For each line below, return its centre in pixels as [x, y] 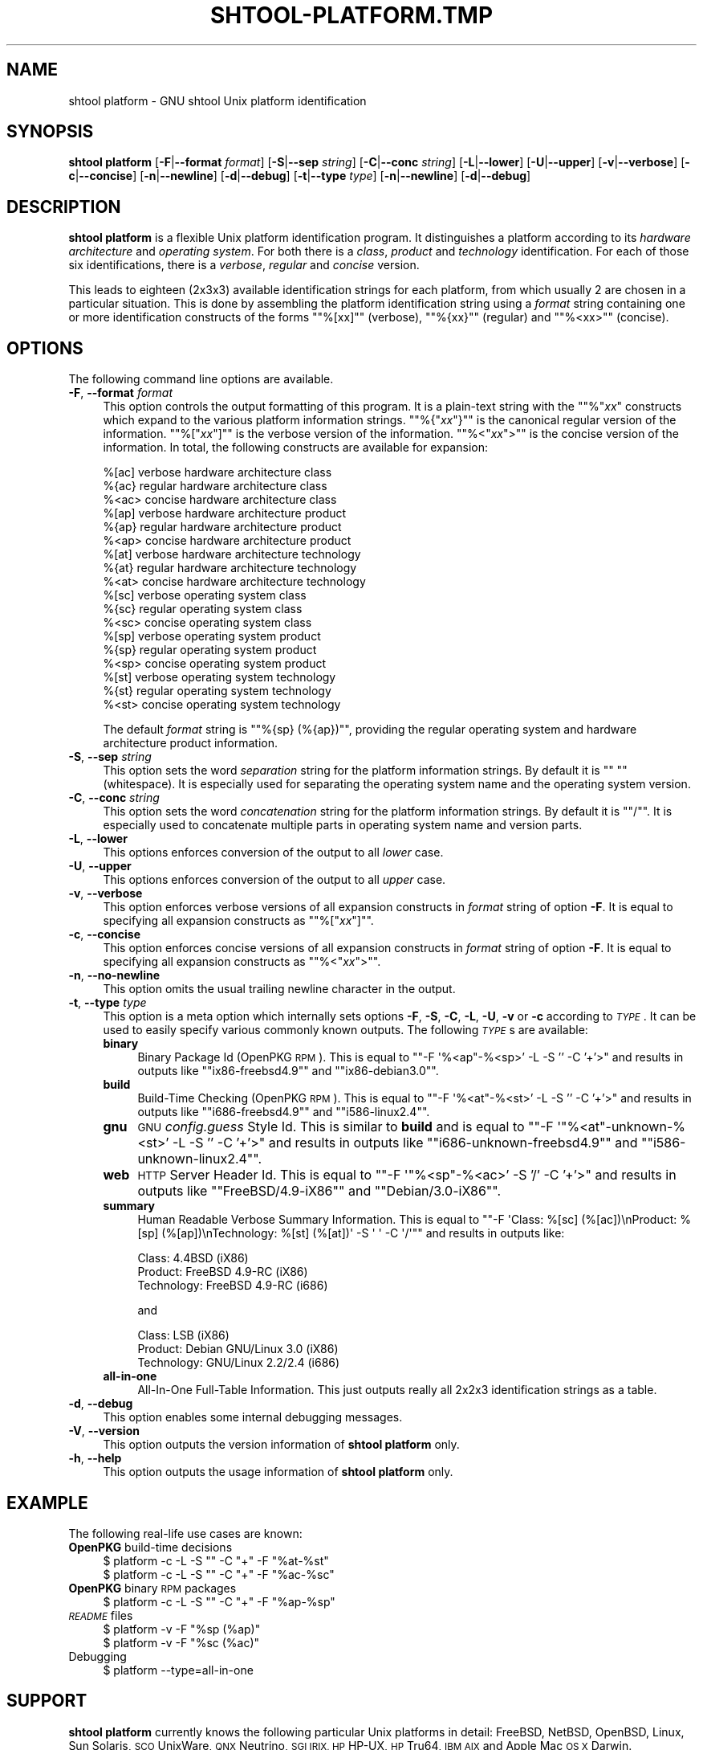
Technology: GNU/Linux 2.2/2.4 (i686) [239, 1363]
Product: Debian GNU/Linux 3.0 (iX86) [238, 1349]
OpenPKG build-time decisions [150, 1547]
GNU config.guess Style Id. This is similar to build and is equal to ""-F [345, 1127]
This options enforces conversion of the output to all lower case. [273, 853]
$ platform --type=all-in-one [178, 1670]
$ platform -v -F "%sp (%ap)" [182, 1629]
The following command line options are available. [201, 379]
